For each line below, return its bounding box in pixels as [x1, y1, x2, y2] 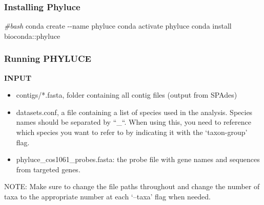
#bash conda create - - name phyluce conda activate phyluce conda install [4, 20, 232, 31]
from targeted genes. [16, 164, 80, 174]
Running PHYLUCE [4, 52, 91, 65]
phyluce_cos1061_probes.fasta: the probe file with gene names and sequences [16, 154, 260, 165]
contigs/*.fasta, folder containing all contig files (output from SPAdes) [16, 89, 237, 100]
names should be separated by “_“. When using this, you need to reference [16, 117, 252, 127]
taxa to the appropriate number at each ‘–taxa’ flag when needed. [4, 191, 211, 201]
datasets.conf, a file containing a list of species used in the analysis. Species [16, 106, 253, 117]
